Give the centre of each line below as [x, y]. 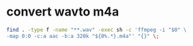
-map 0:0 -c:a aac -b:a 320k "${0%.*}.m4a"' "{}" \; [83, 36]
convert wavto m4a [63, 12]
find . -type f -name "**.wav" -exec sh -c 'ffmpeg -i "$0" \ [96, 30]
